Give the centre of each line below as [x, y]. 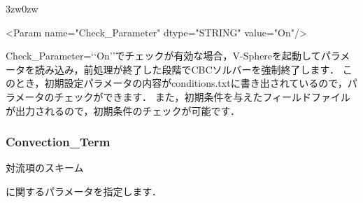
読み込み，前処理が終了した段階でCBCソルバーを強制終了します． [187, 69]
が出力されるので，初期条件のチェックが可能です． [123, 110]
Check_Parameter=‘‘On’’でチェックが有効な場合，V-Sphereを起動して [163, 56]
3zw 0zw [22, 8]
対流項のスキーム [45, 168]
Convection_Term [58, 142]
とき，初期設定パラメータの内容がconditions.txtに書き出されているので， [181, 83]
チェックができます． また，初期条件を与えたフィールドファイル [202, 96]
